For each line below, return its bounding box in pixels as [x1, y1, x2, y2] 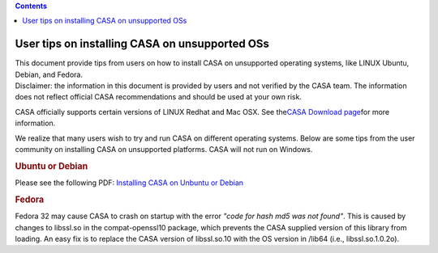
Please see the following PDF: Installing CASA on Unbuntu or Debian [15, 178, 243, 188]
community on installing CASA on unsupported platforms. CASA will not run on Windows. [15, 145, 313, 154]
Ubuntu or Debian [15, 160, 88, 171]
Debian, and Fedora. [15, 70, 83, 79]
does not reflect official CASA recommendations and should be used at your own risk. [15, 92, 302, 102]
